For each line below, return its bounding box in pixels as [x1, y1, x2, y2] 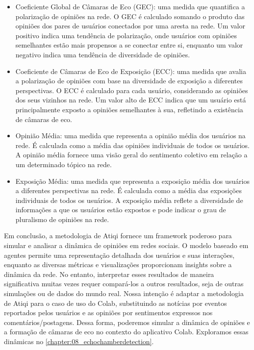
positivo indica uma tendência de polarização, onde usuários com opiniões [15, 30, 237, 40]
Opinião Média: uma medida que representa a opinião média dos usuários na [15, 130, 246, 141]
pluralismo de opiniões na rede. [15, 214, 109, 224]
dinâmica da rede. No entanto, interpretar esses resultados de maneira [4, 269, 214, 279]
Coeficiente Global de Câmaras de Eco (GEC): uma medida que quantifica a [15, 1, 245, 11]
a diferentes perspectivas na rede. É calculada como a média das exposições [15, 185, 242, 196]
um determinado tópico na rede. [15, 159, 112, 169]
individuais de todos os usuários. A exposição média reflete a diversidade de [15, 195, 243, 205]
